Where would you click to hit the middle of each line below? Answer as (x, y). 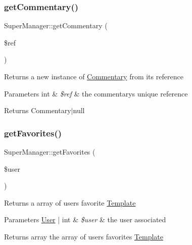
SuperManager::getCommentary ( (56, 26)
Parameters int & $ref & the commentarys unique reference (96, 93)
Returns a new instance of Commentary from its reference (94, 76)
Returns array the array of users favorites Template (84, 236)
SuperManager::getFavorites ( (50, 152)
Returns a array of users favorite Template (70, 202)
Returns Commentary (38, 110)
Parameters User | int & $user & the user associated (85, 219)
